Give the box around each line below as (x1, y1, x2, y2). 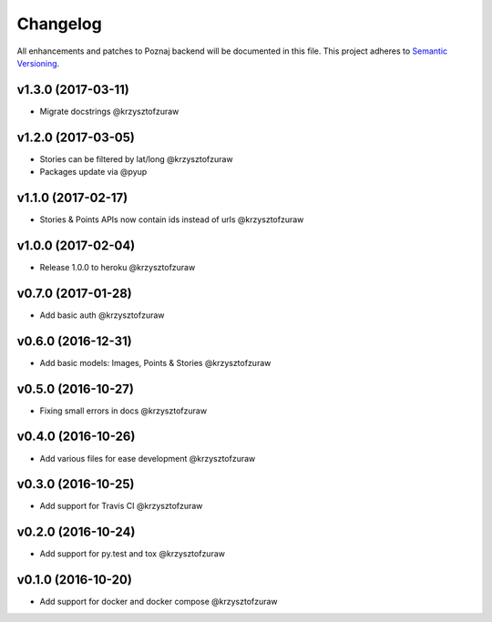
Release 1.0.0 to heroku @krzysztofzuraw (39, 261, 196, 272)
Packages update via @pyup (39, 167, 148, 178)
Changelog (16, 14, 102, 34)
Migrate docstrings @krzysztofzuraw (39, 106, 179, 117)
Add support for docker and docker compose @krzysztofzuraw (39, 597, 278, 607)
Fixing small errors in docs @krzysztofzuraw (39, 405, 208, 416)
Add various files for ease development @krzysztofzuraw (39, 453, 256, 464)
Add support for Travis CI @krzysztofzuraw (39, 501, 203, 512)
